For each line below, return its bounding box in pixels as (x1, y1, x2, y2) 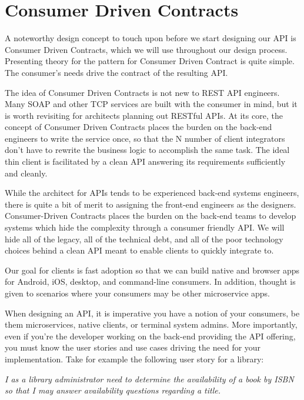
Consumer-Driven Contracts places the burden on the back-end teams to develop (5, 209, 296, 222)
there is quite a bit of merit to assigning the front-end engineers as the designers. (5, 198, 296, 210)
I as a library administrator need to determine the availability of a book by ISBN (5, 372, 294, 385)
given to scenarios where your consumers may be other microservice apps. (5, 287, 270, 299)
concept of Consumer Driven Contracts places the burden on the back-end (5, 121, 272, 133)
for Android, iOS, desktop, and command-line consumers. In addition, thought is (5, 275, 296, 288)
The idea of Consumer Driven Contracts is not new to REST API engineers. (5, 86, 280, 98)
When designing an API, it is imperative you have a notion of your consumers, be (5, 306, 300, 319)
